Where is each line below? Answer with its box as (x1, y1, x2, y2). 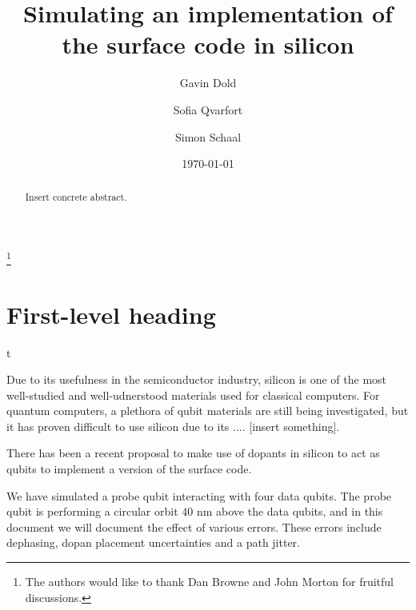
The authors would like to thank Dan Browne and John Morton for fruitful (25, 573, 394, 590)
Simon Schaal (174, 128, 242, 145)
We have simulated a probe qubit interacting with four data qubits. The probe (6, 487, 392, 504)
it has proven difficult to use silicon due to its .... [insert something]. (6, 417, 340, 434)
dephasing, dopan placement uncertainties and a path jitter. (6, 534, 300, 551)
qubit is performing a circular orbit (6, 503, 178, 520)
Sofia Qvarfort (173, 101, 243, 118)
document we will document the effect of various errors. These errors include (6, 518, 382, 535)
